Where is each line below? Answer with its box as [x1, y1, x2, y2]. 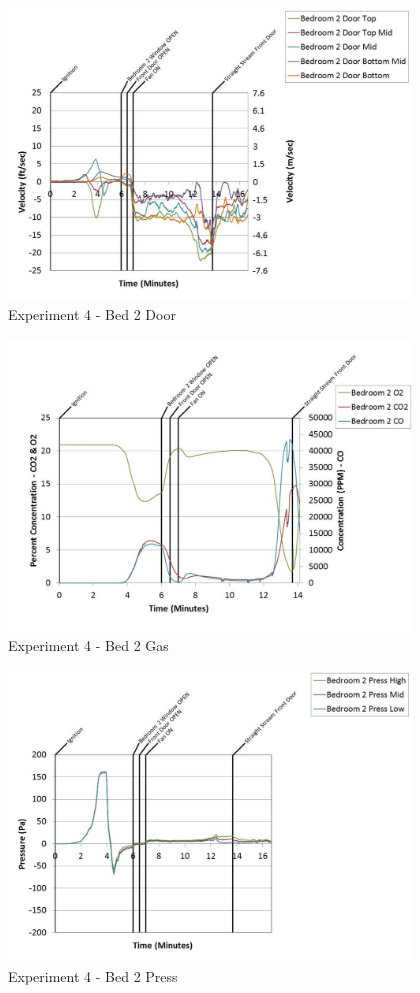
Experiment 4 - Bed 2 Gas [8, 635, 169, 656]
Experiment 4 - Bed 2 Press [8, 966, 178, 987]
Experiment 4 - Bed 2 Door [8, 304, 176, 325]
